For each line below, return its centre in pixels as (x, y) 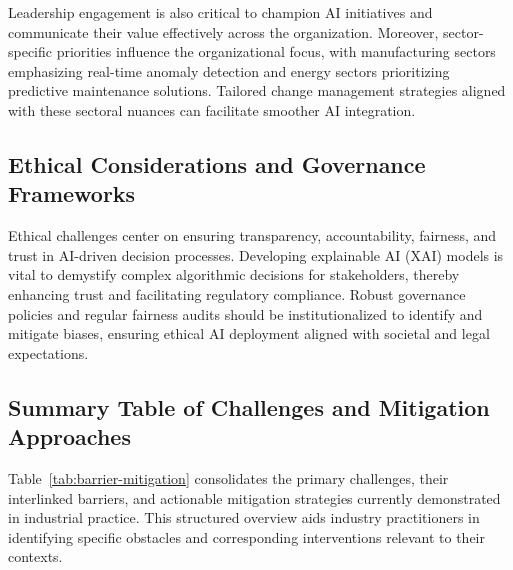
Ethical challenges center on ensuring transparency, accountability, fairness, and (252, 235)
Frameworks (72, 193)
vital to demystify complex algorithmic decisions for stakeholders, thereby (234, 274)
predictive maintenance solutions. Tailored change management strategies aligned (257, 90)
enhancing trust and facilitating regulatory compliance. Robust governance (237, 293)
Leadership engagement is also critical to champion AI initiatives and (220, 12)
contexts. (35, 556)
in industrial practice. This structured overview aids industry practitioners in (244, 517)
